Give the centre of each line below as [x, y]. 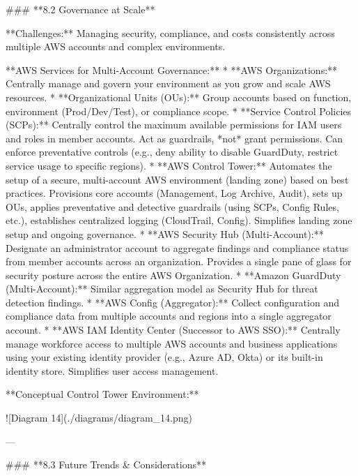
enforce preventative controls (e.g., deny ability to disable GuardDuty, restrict [172, 152]
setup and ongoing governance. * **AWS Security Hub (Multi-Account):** [165, 233]
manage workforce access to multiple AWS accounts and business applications [172, 343]
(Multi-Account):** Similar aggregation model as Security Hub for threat [162, 289]
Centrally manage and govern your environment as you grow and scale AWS [168, 83]
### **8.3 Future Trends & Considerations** [106, 464]
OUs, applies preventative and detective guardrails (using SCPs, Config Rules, [172, 206]
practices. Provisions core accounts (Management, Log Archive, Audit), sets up [174, 193]
